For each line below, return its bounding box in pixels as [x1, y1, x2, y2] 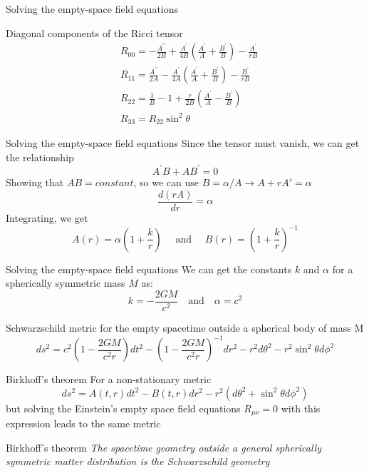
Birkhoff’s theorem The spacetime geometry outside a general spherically [6, 439, 321, 454]
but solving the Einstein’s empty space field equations [6, 400, 241, 415]
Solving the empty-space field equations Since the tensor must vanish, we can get [6, 136, 360, 151]
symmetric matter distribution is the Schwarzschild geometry [6, 454, 270, 469]
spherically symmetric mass [6, 275, 125, 290]
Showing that [6, 174, 64, 189]
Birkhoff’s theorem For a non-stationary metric [6, 372, 212, 387]
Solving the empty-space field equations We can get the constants [6, 261, 292, 276]
